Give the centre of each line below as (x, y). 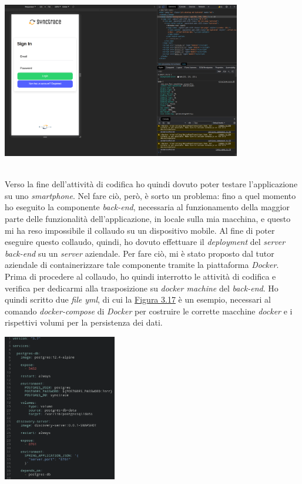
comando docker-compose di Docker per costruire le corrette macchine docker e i (149, 311)
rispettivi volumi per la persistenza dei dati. (84, 322)
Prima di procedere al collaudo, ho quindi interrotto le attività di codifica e (140, 276)
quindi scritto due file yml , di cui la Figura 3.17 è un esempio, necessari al (138, 299)
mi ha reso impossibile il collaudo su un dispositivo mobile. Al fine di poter (140, 230)
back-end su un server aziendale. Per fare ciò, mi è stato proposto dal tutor (140, 253)
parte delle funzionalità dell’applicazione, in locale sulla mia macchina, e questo (148, 218)
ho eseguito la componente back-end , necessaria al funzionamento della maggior (147, 207)
